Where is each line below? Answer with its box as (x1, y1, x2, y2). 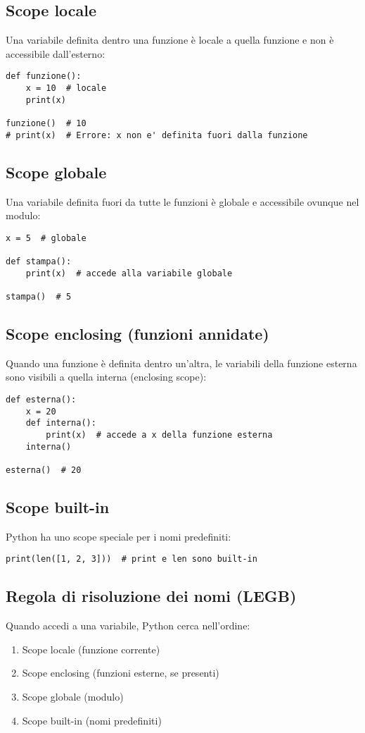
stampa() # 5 (6, 292, 72, 302)
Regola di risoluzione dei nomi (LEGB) (6, 585, 297, 607)
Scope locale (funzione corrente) (22, 641, 160, 656)
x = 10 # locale (25, 83, 107, 94)
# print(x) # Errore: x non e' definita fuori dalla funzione (6, 130, 308, 140)
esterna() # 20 (6, 464, 82, 475)
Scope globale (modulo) (22, 689, 124, 704)
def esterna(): (6, 395, 77, 405)
